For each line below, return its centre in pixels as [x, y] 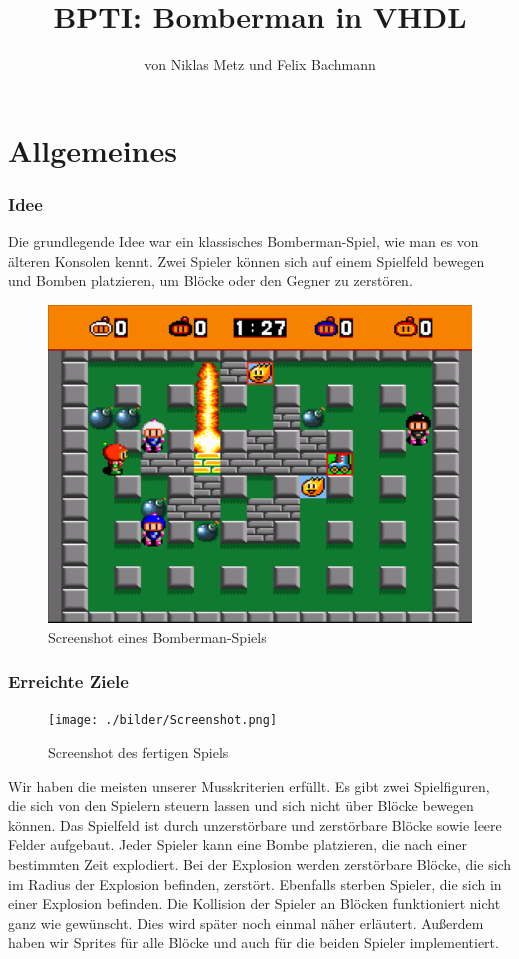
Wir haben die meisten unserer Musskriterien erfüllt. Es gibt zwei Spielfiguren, [249, 785]
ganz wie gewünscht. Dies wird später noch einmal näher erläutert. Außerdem [246, 922]
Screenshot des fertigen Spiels [138, 751]
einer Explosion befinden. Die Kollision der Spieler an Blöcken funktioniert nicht [254, 903]
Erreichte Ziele [68, 681]
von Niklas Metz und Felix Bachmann [260, 64]
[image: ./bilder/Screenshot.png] [163, 720]
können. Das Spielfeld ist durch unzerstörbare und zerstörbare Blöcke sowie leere [255, 824]
